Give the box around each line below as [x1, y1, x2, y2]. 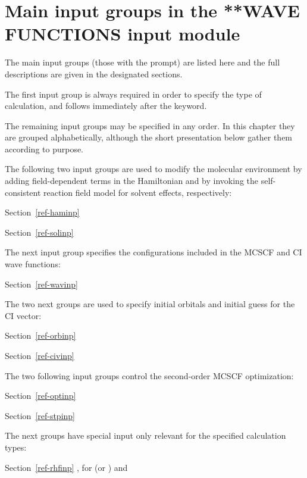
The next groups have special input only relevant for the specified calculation [5, 429, 286, 442]
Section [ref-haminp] [5, 206, 80, 218]
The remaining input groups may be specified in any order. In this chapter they [5, 119, 295, 132]
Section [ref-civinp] [5, 349, 74, 361]
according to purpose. [5, 142, 84, 155]
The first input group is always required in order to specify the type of [5, 88, 262, 100]
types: [5, 440, 27, 453]
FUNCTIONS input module [5, 21, 240, 46]
